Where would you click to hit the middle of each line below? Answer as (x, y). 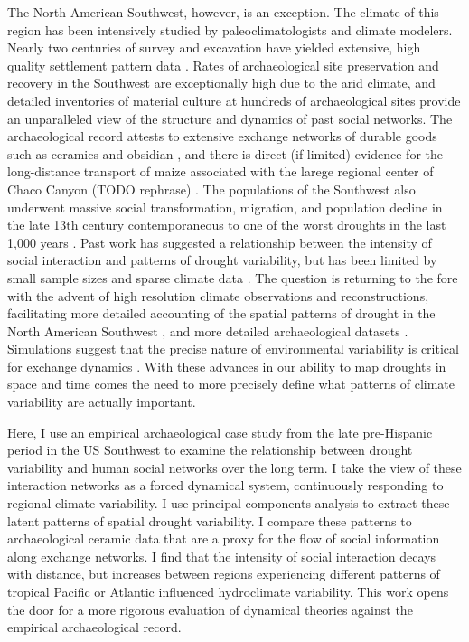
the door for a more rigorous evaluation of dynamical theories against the (210, 609)
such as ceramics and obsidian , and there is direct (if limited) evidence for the (225, 153)
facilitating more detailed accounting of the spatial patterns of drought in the (221, 313)
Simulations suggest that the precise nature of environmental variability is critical (233, 349)
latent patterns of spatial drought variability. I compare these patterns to (210, 520)
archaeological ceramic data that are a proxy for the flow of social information (224, 538)
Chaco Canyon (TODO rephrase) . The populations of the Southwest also (211, 189)
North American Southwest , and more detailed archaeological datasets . (208, 330)
